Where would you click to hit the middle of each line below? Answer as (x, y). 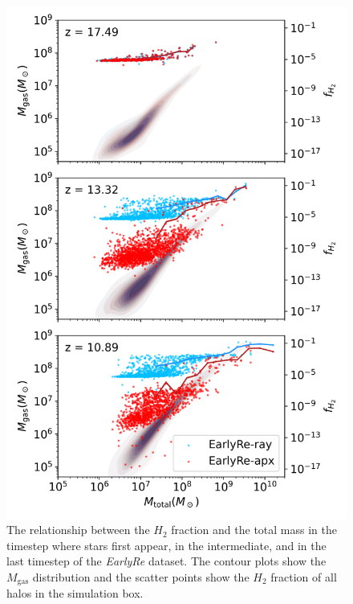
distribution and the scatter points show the (141, 576)
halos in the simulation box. (75, 593)
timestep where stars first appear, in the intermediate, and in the (166, 545)
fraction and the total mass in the (254, 530)
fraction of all (304, 576)
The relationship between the (78, 530)
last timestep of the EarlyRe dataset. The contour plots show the (166, 561)
